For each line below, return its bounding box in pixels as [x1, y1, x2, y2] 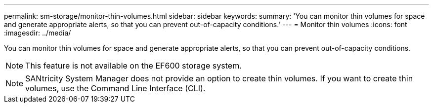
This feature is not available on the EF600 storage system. [25, 61, 242, 71]
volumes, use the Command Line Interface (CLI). [25, 83, 206, 93]
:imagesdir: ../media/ [4, 29, 71, 37]
